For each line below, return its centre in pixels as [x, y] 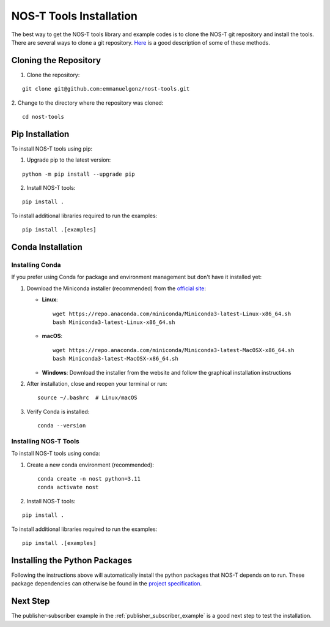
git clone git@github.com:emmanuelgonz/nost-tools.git [106, 89]
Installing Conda [36, 265]
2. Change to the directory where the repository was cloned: [87, 103]
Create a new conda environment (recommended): [90, 465]
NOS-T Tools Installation [74, 16]
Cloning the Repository [56, 60]
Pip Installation [40, 134]
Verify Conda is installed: [58, 411]
